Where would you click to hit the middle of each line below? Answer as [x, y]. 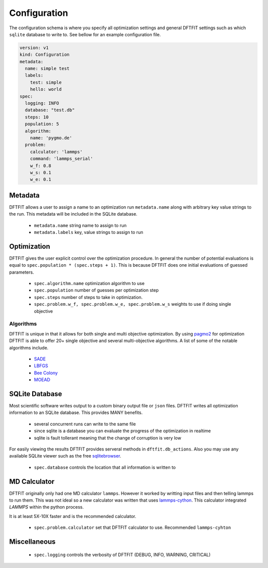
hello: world [46, 89]
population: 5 [42, 124]
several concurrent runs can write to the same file [85, 424]
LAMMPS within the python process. [46, 507]
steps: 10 [37, 117]
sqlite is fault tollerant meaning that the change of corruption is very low [107, 438]
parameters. [22, 272]
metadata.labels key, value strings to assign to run [89, 232]
